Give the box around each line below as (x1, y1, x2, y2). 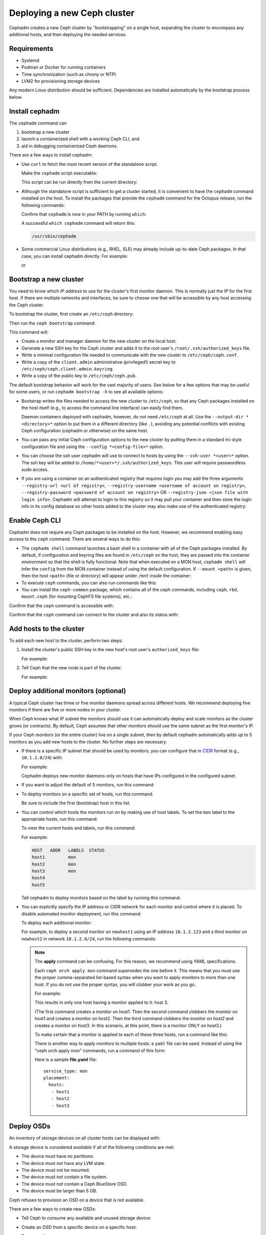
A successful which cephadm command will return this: (21, 220, 135, 226)
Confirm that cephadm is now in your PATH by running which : (21, 211, 147, 217)
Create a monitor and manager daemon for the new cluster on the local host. (21, 338, 177, 344)
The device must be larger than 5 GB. (21, 1188, 98, 1194)
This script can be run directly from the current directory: (21, 179, 137, 185)
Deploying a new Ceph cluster (9, 7, 135, 18)
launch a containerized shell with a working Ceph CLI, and (21, 136, 140, 142)
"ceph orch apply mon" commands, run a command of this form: (34, 1047, 166, 1053)
